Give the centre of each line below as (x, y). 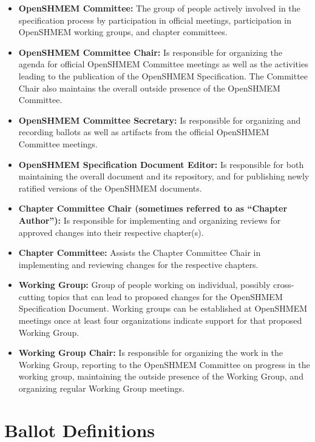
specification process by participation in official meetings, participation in (155, 20)
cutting (32, 296)
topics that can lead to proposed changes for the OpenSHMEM (165, 296)
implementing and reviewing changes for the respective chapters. (138, 264)
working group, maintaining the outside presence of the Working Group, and (161, 376)
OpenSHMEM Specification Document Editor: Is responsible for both (161, 164)
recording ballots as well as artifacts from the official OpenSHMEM (144, 132)
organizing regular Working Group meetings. (101, 388)
